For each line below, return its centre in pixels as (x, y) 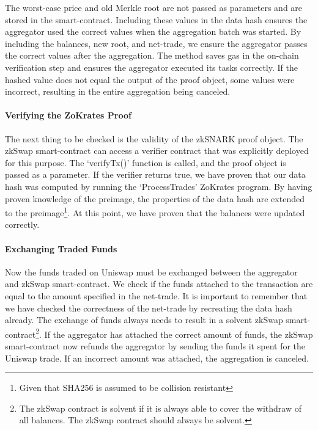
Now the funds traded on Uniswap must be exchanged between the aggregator (151, 271)
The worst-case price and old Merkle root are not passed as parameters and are (154, 7)
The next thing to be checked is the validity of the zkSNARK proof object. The (154, 138)
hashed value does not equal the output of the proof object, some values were (150, 79)
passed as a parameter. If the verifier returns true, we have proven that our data (155, 174)
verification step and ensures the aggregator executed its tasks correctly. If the (151, 67)
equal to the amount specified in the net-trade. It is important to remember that (156, 295)
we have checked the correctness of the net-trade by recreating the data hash (149, 308)
